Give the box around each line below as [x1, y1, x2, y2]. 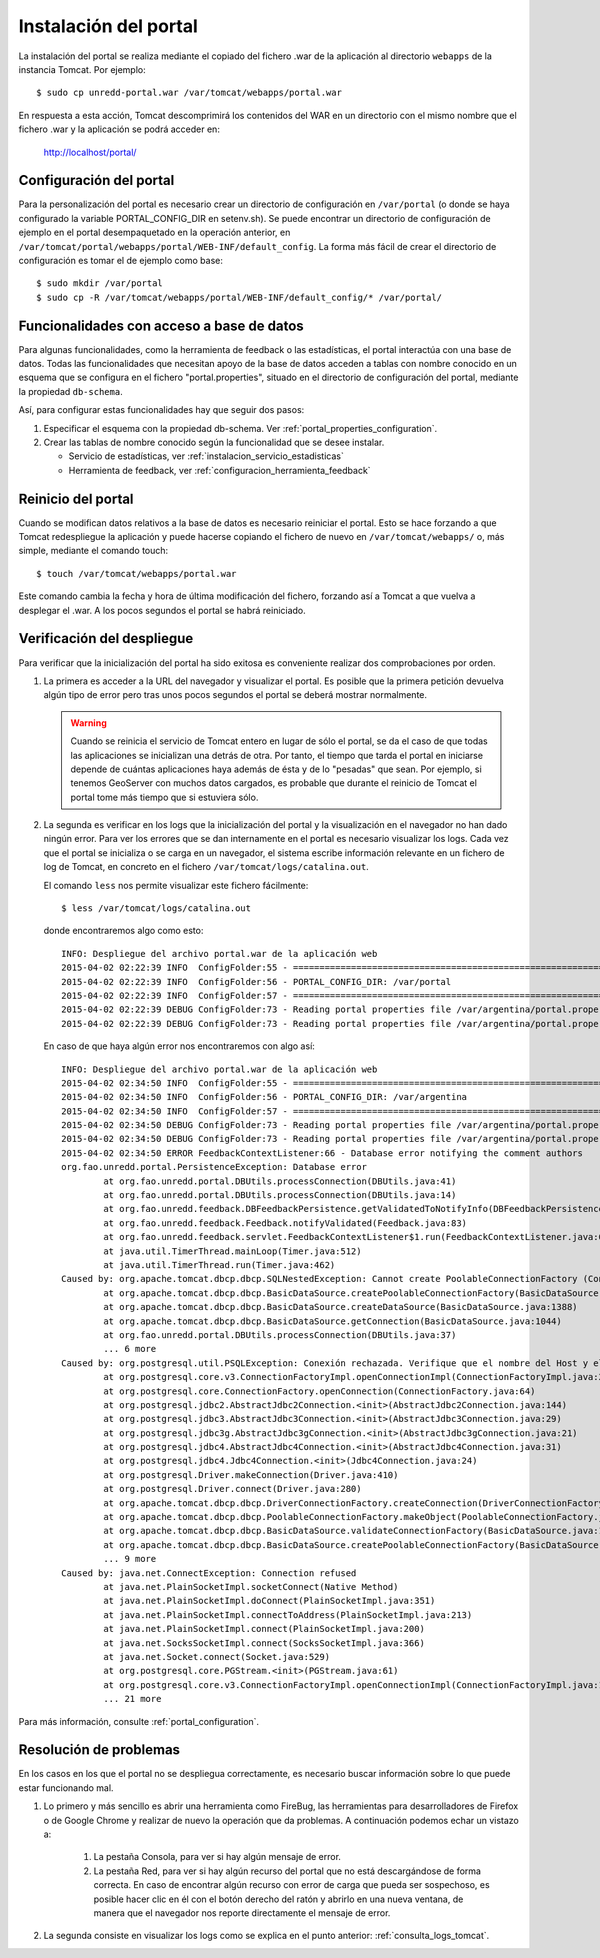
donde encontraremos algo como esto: [43, 925, 204, 937]
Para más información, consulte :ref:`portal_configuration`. [18, 1715, 260, 1727]
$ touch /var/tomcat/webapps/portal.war [36, 568, 237, 579]
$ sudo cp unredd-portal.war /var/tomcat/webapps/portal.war [36, 87, 342, 99]
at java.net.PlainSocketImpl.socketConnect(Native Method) [103, 1581, 399, 1592]
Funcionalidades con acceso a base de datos [18, 317, 304, 334]
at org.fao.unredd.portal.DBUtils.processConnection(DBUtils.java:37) [103, 1329, 457, 1340]
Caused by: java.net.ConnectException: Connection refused [61, 1567, 357, 1579]
